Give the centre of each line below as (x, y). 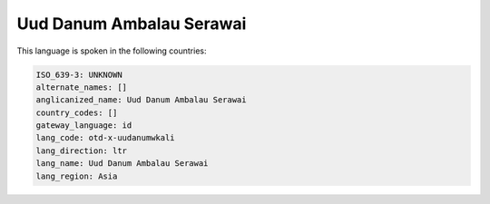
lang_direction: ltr (81, 151)
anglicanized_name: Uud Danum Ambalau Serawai (141, 100)
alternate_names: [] (81, 87)
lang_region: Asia (77, 176)
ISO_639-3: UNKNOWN (79, 74)
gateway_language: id (84, 126)
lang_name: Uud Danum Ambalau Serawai (122, 164)
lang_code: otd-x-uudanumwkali (106, 138)
